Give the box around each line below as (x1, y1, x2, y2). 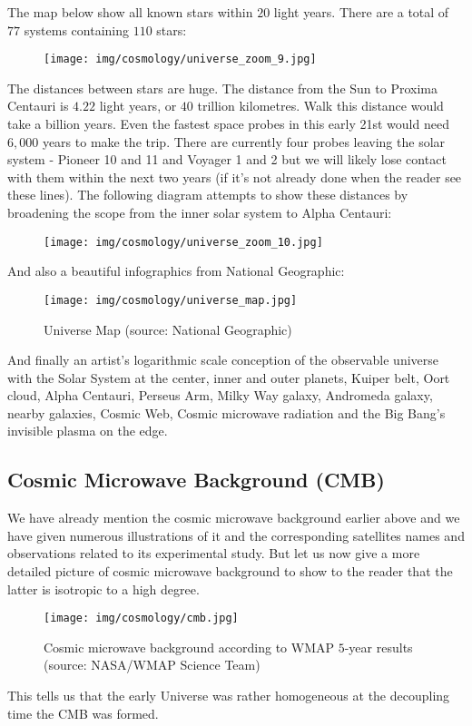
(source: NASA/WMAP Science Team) (44, 655, 261, 674)
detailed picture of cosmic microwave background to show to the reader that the (7, 562, 453, 581)
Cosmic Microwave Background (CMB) (7, 466, 385, 494)
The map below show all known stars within (7, 3, 253, 21)
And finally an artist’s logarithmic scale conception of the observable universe (7, 350, 438, 369)
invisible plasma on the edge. (7, 421, 168, 440)
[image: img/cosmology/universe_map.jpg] (44, 293, 298, 307)
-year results (344, 637, 413, 656)
